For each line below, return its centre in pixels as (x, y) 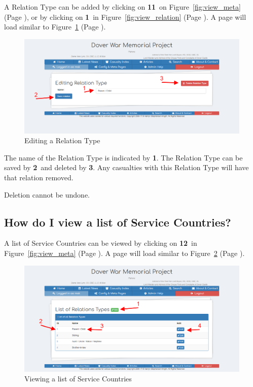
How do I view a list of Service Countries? (118, 222)
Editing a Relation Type (62, 140)
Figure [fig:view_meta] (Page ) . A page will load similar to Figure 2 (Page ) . (124, 253)
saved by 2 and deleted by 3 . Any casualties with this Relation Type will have (126, 167)
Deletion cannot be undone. (47, 194)
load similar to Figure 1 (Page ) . (55, 27)
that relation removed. (39, 178)
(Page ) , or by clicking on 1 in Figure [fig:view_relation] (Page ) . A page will (125, 17)
